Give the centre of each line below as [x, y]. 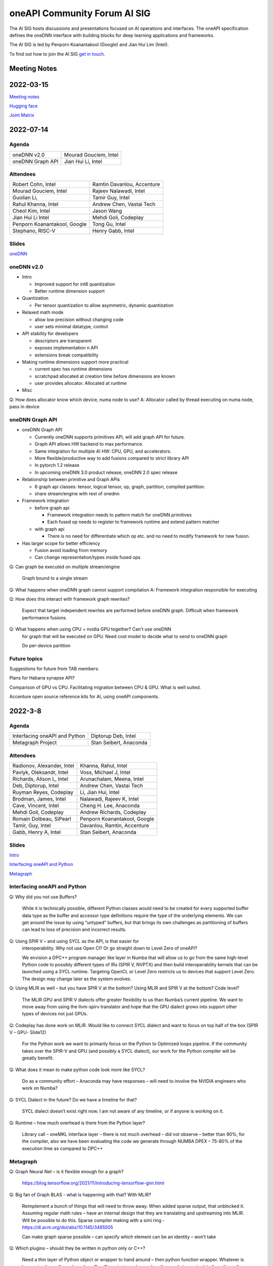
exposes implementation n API [66, 348]
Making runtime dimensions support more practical [75, 362]
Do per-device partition [46, 645]
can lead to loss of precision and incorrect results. [74, 930]
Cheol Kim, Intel [31, 211]
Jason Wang [107, 211]
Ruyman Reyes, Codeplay [43, 793]
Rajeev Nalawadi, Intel [119, 191]
